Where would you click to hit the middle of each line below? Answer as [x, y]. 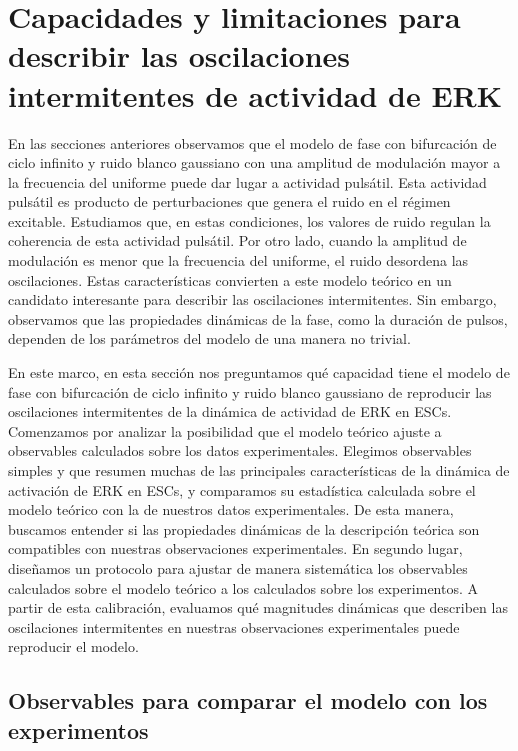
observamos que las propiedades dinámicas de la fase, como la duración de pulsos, [258, 318]
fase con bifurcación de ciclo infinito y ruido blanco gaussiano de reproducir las [250, 391]
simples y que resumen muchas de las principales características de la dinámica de [259, 470]
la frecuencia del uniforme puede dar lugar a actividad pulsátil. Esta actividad [247, 181]
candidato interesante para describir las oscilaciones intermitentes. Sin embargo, [252, 299]
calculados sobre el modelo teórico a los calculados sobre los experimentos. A [243, 587]
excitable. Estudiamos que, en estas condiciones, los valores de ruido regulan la [249, 220]
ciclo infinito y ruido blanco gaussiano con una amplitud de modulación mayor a [254, 162]
